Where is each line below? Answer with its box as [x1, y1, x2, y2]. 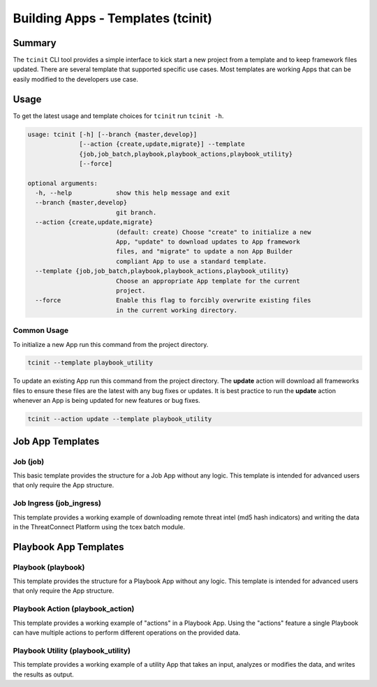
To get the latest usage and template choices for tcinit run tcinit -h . [13, 112, 224, 120]
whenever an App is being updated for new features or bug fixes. [13, 397, 200, 405]
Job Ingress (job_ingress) [13, 498, 101, 508]
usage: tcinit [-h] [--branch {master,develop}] [27, 130, 198, 138]
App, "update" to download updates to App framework [115, 238, 300, 246]
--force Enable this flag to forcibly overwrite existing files [35, 297, 311, 304]
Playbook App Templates [13, 541, 125, 553]
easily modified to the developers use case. [13, 75, 139, 83]
